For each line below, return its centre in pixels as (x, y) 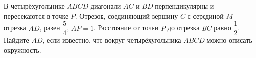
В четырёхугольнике (34, 6)
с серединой (205, 16)
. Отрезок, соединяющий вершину (127, 16)
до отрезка (183, 28)
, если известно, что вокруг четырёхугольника (112, 40)
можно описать (229, 40)
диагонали (106, 6)
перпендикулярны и (185, 6)
